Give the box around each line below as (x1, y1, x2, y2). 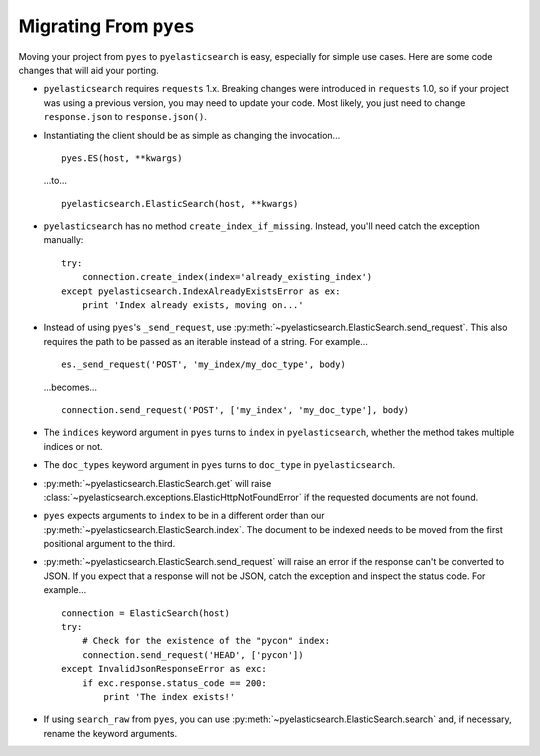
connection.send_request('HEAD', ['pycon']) (81, 649, 304, 660)
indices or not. (43, 440, 103, 452)
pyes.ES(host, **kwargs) (61, 152, 183, 164)
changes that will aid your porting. (18, 64, 159, 76)
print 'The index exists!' (103, 691, 236, 702)
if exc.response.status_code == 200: (81, 677, 267, 689)
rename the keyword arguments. (43, 727, 178, 739)
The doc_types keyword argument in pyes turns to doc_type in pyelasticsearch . (43, 459, 395, 471)
